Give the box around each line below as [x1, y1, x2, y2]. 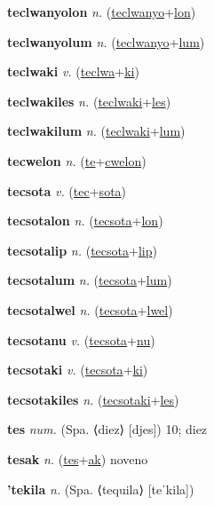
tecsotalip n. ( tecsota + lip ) [7, 241, 157, 259]
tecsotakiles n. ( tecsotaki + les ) [7, 390, 179, 408]
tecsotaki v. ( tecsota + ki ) [7, 360, 148, 379]
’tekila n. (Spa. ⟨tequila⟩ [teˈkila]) [7, 479, 194, 498]
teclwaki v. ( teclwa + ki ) [7, 62, 139, 81]
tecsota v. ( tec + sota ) [7, 181, 127, 200]
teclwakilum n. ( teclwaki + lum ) [7, 122, 186, 140]
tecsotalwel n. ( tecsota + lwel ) [7, 300, 173, 319]
